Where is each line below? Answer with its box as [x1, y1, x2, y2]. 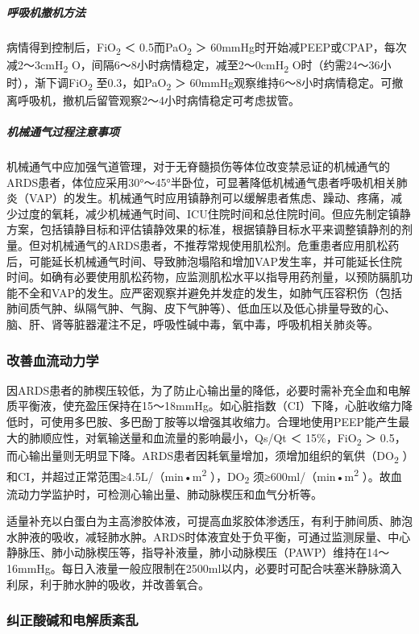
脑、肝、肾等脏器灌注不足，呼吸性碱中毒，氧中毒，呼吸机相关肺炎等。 [6, 316, 379, 333]
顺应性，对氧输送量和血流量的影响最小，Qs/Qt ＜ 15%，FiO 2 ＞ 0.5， [39, 429, 406, 448]
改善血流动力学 [6, 350, 99, 370]
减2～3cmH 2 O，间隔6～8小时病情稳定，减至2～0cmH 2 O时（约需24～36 [6, 56, 380, 75]
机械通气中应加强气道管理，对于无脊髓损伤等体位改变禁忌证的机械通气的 [6, 158, 390, 175]
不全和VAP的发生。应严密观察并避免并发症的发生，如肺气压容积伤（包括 [17, 284, 402, 300]
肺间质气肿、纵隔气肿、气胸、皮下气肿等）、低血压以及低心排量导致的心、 [6, 300, 396, 317]
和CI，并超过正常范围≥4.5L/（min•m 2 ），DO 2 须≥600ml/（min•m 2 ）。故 [6, 465, 391, 487]
